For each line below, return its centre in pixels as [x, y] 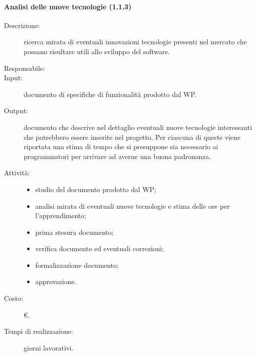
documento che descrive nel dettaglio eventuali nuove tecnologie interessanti [138, 127]
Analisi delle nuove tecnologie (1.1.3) [68, 6]
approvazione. [56, 281]
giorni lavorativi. [49, 347]
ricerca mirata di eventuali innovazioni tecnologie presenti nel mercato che [135, 42]
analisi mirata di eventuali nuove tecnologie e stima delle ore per [132, 206]
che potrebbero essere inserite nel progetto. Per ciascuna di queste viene [132, 137]
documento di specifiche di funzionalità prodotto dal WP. [110, 94]
